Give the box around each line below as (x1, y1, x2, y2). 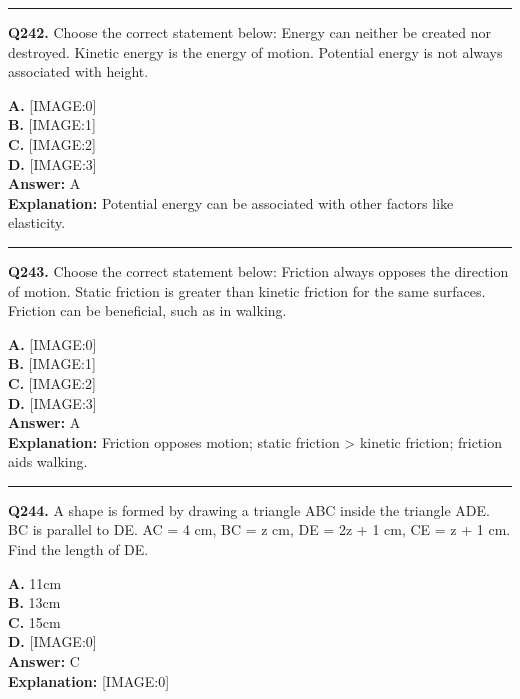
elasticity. (8, 212, 66, 233)
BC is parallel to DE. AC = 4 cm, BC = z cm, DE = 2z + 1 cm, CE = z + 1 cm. (8, 519, 511, 540)
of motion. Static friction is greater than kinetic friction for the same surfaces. (8, 280, 486, 301)
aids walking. (8, 451, 88, 472)
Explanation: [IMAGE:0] (8, 670, 170, 691)
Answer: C (8, 651, 80, 672)
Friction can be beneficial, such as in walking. (8, 300, 287, 321)
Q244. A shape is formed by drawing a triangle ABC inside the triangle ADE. (8, 499, 490, 520)
